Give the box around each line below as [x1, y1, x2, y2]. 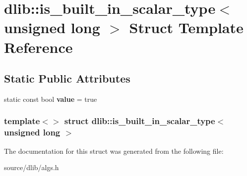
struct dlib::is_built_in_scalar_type [64, 115, 215, 127]
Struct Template [129, 17, 244, 38]
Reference [4, 37, 73, 57]
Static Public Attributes [4, 71, 130, 86]
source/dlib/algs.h [4, 162, 59, 173]
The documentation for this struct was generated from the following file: [4, 145, 224, 156]
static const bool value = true [4, 93, 97, 104]
